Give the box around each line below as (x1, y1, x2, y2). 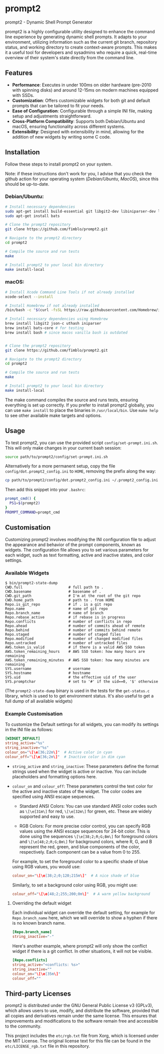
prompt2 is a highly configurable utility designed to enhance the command (5, 28, 155, 34)
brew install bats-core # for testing (5, 326, 84, 331)
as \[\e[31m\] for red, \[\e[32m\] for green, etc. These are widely (19, 808, 152, 814)
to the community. (5, 1023, 41, 1029)
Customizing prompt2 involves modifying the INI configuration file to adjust (5, 536, 156, 542)
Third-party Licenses (5, 989, 71, 998)
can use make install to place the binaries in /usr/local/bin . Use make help (5, 407, 159, 413)
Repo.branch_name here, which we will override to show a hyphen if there (12, 915, 158, 921)
